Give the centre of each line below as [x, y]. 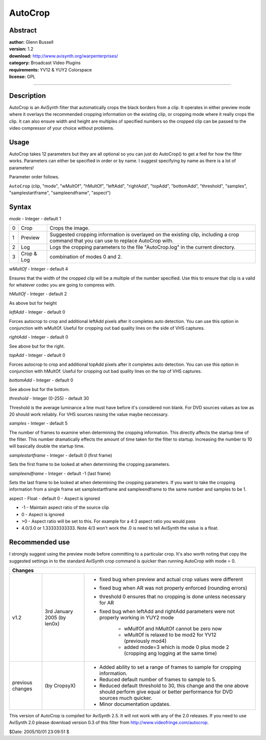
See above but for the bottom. [39, 389]
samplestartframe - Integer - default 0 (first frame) [61, 455]
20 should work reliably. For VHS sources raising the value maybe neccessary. [89, 414]
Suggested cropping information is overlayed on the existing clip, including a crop [144, 235]
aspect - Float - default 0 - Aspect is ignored [55, 498]
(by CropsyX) [60, 686]
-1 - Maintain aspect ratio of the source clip [65, 507]
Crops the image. [69, 228]
